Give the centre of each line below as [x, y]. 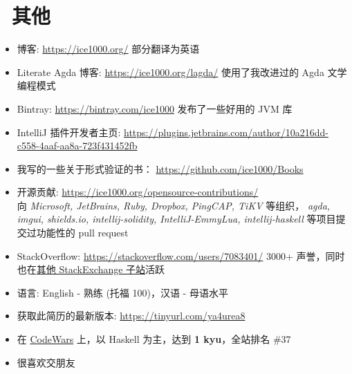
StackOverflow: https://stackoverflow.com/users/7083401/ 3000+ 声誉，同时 [181, 255]
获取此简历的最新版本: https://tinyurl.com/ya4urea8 [131, 316]
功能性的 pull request [82, 233]
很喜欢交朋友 [46, 362]
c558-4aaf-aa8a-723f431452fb [77, 146]
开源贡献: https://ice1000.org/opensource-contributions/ [138, 192]
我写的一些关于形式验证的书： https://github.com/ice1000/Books [160, 168]
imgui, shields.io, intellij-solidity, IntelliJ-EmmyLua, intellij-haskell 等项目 [176, 219]
